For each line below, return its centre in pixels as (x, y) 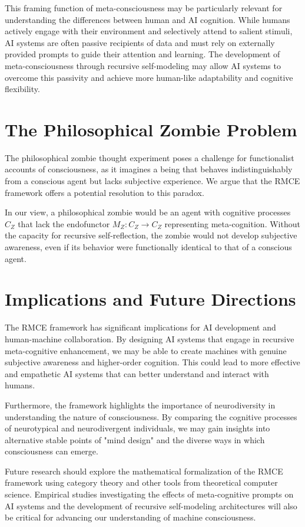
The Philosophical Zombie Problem (151, 129)
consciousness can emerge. (52, 451)
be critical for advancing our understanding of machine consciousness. (130, 517)
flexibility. (22, 89)
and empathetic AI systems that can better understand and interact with (137, 373)
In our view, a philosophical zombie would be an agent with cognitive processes (148, 212)
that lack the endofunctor (64, 223)
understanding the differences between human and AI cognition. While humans (147, 19)
